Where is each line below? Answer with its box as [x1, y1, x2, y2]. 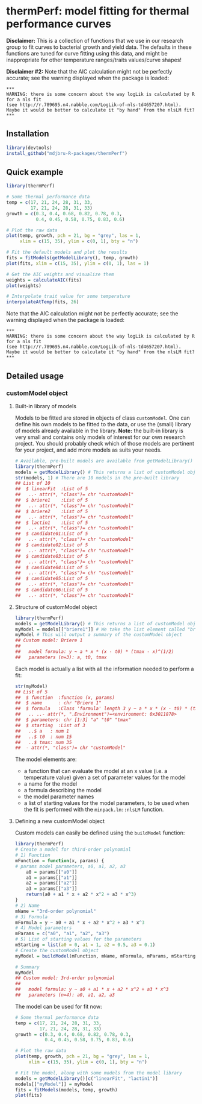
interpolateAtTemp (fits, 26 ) [6, 299, 79, 305]
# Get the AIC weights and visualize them [6, 271, 114, 277]
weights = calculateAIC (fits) [6, 277, 82, 283]
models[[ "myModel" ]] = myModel [14, 1081, 94, 1087]
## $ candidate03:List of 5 [14, 553, 88, 559]
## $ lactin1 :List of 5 [14, 520, 88, 526]
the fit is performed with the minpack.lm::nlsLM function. [23, 806, 164, 813]
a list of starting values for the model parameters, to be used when [23, 800, 189, 807]
